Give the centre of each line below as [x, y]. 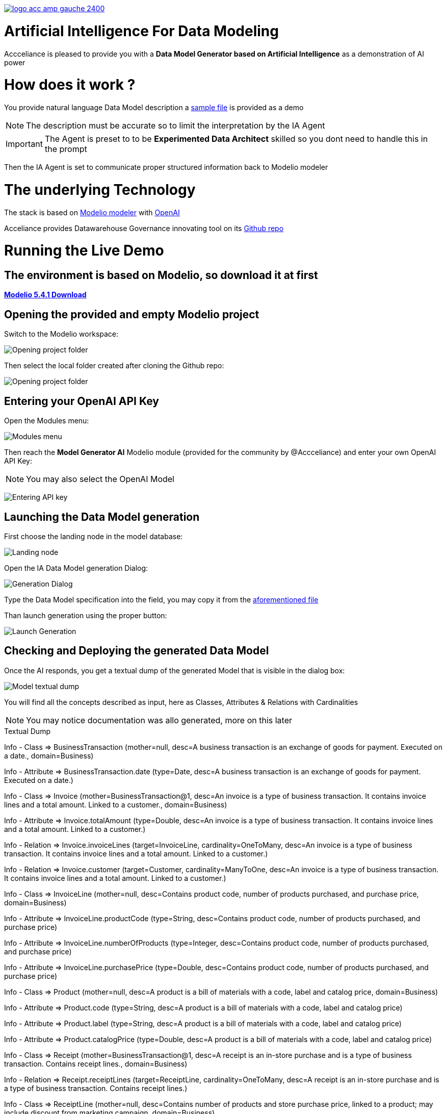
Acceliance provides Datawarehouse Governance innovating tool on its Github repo [144, 228]
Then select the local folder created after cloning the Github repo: [114, 366]
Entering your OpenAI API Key [82, 401]
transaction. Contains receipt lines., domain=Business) [96, 1064]
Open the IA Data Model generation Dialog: [76, 568]
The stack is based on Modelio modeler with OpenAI [92, 212]
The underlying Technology [100, 189]
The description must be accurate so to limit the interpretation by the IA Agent [176, 125]
